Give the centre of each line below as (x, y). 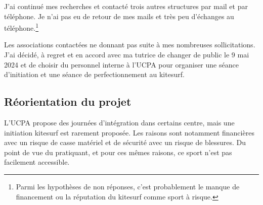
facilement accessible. (37, 162)
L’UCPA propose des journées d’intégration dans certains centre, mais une (119, 123)
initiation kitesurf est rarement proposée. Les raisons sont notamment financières (129, 132)
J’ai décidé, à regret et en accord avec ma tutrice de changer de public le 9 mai (127, 55)
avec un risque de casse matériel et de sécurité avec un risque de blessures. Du (125, 142)
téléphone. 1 (21, 27)
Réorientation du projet (68, 101)
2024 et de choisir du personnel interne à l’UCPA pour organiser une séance (121, 64)
